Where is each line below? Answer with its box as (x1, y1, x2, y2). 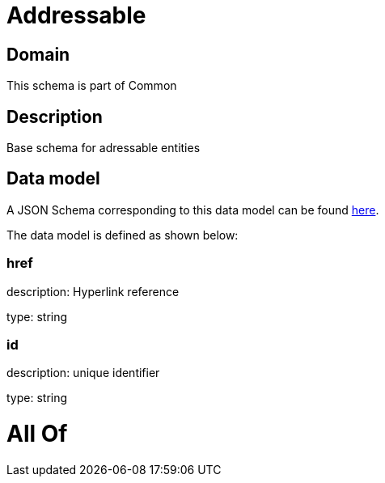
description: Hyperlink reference (6, 284, 180, 299)
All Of (6, 420, 68, 448)
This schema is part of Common (6, 78, 177, 93)
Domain (6, 44, 70, 65)
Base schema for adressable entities (6, 141, 201, 155)
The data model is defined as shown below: (6, 227, 239, 242)
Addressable (6, 2, 146, 29)
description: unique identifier (6, 366, 160, 380)
